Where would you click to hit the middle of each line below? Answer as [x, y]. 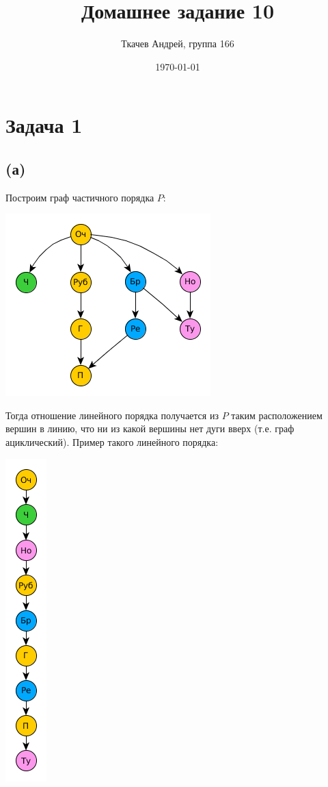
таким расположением [277, 415]
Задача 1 [44, 125]
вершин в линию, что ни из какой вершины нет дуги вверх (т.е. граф [150, 428]
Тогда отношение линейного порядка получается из [112, 415]
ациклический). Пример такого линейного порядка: [112, 442]
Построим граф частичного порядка [80, 197]
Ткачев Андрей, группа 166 [178, 43]
